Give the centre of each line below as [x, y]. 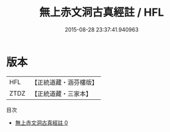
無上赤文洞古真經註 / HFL [102, 12]
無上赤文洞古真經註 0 [41, 122]
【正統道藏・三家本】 [62, 93]
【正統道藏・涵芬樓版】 [65, 82]
